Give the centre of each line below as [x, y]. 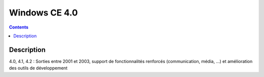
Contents [19, 27]
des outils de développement [38, 68]
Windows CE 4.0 [44, 13]
